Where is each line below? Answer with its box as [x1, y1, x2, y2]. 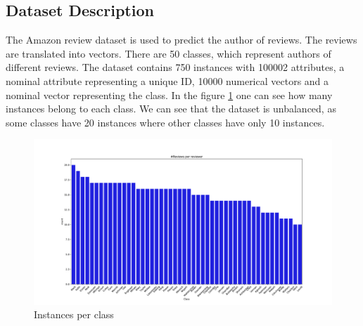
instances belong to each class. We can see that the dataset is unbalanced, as [6, 101, 336, 116]
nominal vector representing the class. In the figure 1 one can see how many [6, 87, 333, 102]
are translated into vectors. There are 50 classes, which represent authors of [6, 46, 331, 60]
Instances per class [34, 307, 114, 322]
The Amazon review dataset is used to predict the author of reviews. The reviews [6, 32, 357, 47]
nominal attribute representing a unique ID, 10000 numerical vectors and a [6, 73, 329, 88]
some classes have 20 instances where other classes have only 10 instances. [6, 115, 325, 129]
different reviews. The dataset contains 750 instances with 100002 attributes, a [6, 60, 345, 74]
